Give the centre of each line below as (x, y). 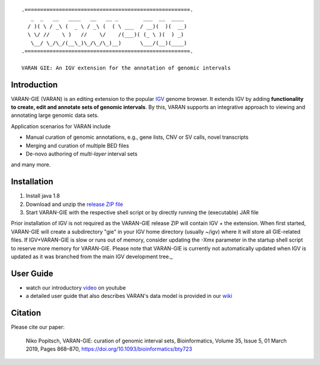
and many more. (31, 165)
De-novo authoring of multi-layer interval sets (81, 154)
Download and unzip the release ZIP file (74, 204)
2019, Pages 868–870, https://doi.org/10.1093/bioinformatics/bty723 (109, 349)
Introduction (34, 85)
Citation (26, 313)
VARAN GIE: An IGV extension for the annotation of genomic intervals (126, 68)
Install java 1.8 (43, 196)
